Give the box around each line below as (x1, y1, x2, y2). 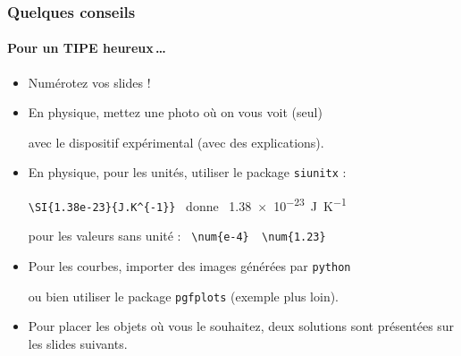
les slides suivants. (28, 334, 128, 352)
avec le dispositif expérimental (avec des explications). (28, 132, 324, 151)
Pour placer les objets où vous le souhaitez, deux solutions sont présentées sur (28, 317, 455, 335)
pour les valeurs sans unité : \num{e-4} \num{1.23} (28, 226, 326, 245)
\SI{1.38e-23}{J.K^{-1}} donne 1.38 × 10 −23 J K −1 (28, 194, 347, 215)
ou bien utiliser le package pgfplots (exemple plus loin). (28, 286, 339, 305)
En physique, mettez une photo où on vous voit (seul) (28, 103, 323, 122)
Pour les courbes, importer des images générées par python (28, 257, 351, 275)
